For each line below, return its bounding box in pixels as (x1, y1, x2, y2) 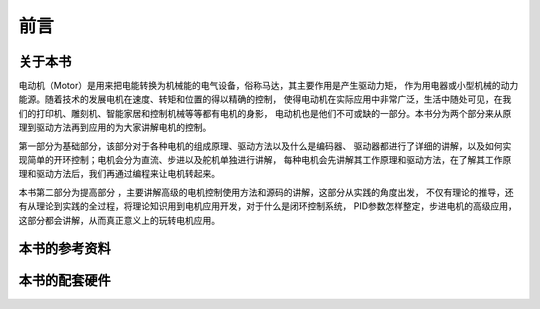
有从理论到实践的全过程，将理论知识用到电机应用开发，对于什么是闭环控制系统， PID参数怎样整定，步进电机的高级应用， (18, 200, 517, 212)
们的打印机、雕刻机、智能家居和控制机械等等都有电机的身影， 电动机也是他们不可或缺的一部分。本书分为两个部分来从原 (18, 107, 512, 119)
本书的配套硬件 (18, 272, 111, 289)
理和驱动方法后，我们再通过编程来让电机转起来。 (18, 168, 220, 180)
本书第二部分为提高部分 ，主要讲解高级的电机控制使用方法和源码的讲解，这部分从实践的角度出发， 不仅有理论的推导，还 (18, 186, 514, 198)
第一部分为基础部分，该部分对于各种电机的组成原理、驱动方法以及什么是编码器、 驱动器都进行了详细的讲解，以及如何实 (18, 140, 512, 152)
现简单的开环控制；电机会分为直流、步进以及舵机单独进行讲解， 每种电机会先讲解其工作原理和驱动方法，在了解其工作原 (18, 154, 512, 166)
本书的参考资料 (18, 240, 111, 257)
